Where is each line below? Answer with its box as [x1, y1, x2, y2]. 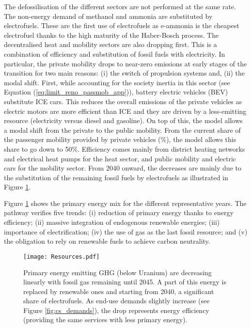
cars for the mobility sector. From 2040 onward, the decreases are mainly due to [4, 163, 241, 173]
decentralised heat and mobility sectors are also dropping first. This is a [4, 39, 217, 49]
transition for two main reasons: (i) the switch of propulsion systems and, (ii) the [4, 68, 245, 78]
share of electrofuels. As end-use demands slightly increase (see [23, 296, 210, 306]
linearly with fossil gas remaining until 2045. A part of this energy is [23, 277, 227, 287]
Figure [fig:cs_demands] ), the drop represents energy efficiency [23, 305, 209, 315]
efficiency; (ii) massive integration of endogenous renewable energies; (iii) [4, 217, 220, 227]
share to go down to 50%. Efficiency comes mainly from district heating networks [4, 143, 245, 154]
